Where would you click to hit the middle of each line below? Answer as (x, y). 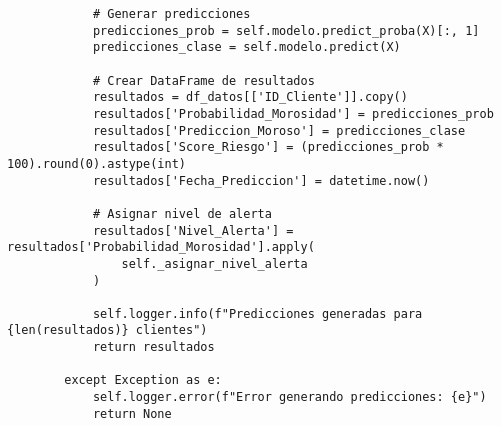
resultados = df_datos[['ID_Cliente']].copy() (250, 97)
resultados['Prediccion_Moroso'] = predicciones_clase (279, 130)
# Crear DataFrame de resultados (203, 80)
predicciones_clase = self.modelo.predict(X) (246, 47)
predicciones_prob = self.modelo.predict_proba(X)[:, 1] (286, 30)
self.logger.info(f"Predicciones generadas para (257, 313)
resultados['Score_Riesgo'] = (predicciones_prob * (268, 147)
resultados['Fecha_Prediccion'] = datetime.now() (261, 180)
